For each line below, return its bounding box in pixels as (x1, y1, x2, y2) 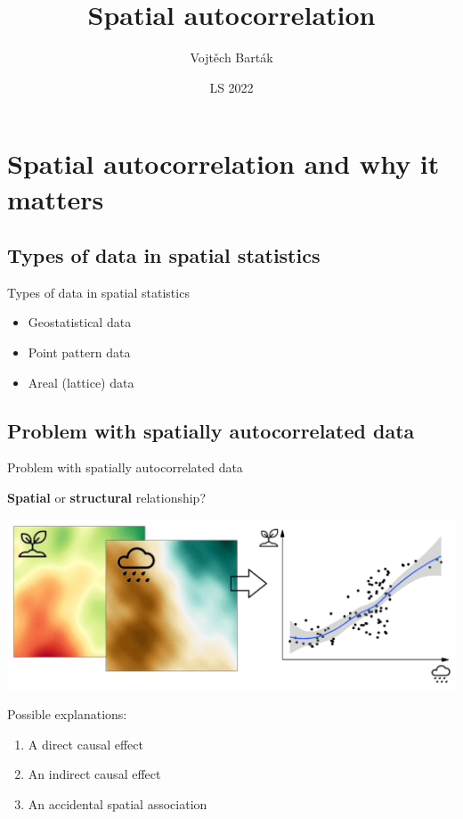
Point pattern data (28, 343, 131, 362)
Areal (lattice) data (28, 373, 134, 391)
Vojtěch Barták (190, 48, 273, 67)
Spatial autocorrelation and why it (7, 145, 440, 182)
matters (7, 180, 104, 217)
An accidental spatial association (28, 795, 207, 813)
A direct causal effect (28, 734, 143, 753)
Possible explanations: (7, 705, 127, 724)
